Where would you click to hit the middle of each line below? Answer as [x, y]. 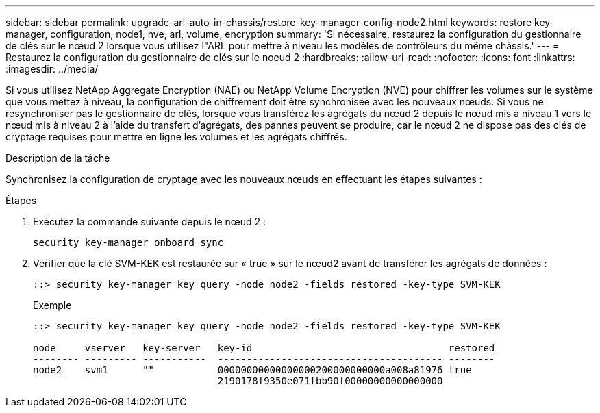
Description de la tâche [58, 158]
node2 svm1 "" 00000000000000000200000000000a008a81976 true [252, 370]
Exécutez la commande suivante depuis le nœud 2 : [150, 222]
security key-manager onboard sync [128, 242]
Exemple [52, 305]
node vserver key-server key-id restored [264, 348]
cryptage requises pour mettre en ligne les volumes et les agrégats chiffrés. [176, 137]
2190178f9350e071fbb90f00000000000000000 [330, 381]
